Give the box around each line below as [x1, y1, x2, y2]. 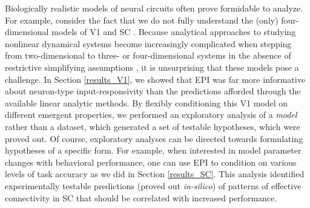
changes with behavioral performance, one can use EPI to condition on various [5, 155, 297, 168]
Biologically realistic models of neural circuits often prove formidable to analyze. [5, 2, 303, 14]
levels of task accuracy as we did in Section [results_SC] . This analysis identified [5, 167, 305, 180]
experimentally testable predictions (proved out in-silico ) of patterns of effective [5, 179, 302, 192]
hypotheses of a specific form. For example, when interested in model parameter [5, 144, 302, 157]
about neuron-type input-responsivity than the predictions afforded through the [5, 85, 301, 97]
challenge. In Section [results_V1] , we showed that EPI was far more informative [5, 73, 305, 85]
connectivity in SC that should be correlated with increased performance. [5, 191, 277, 204]
